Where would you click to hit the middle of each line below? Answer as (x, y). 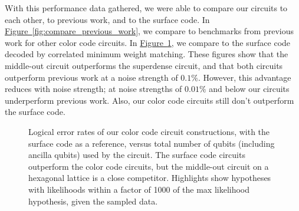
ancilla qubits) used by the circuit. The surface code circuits (137, 155)
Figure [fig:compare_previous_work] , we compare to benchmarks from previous (149, 31)
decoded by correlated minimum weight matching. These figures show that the (147, 54)
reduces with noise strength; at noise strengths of (93, 89)
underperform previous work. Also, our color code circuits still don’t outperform (149, 100)
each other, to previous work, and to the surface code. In (107, 19)
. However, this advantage (244, 77)
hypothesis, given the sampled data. (93, 201)
